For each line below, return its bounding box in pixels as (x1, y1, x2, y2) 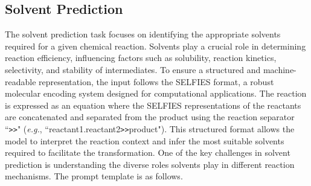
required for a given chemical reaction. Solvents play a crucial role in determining (5, 39, 306, 52)
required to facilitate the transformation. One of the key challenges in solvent (5, 146, 290, 159)
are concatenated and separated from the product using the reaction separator (5, 111, 295, 123)
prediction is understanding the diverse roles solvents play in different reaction (5, 158, 295, 170)
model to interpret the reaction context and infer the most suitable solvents (5, 134, 284, 147)
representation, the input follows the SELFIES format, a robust (39, 75, 274, 88)
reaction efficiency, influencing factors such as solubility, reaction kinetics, (5, 51, 277, 64)
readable (5, 75, 36, 88)
